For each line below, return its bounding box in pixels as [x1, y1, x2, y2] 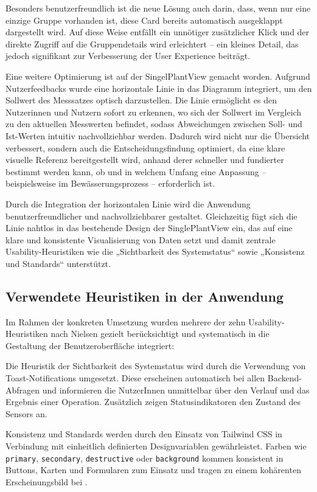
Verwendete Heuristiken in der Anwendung [5, 286, 284, 305]
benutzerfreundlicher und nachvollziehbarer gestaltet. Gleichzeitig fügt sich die [5, 209, 298, 222]
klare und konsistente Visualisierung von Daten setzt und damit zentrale [5, 233, 276, 246]
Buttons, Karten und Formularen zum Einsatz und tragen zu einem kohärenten [5, 463, 301, 476]
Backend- [267, 372, 302, 384]
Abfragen [5, 383, 40, 396]
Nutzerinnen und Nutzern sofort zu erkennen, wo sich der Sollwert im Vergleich [5, 105, 302, 118]
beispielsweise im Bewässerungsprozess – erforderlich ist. [5, 177, 215, 190]
